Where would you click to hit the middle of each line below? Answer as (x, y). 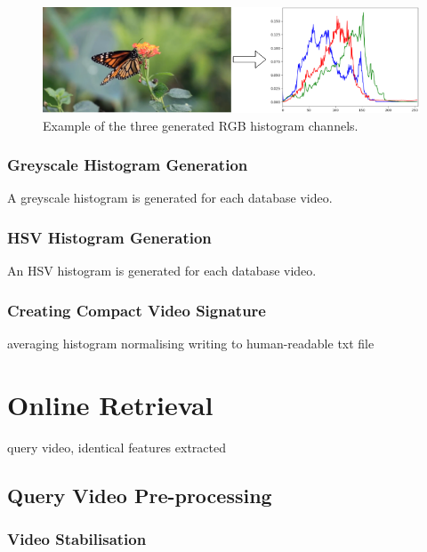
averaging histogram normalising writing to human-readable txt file (191, 343)
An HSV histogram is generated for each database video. (162, 271)
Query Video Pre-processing (140, 495)
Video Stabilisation (77, 538)
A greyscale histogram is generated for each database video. (170, 198)
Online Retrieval (110, 404)
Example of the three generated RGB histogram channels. (201, 125)
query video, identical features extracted (117, 447)
